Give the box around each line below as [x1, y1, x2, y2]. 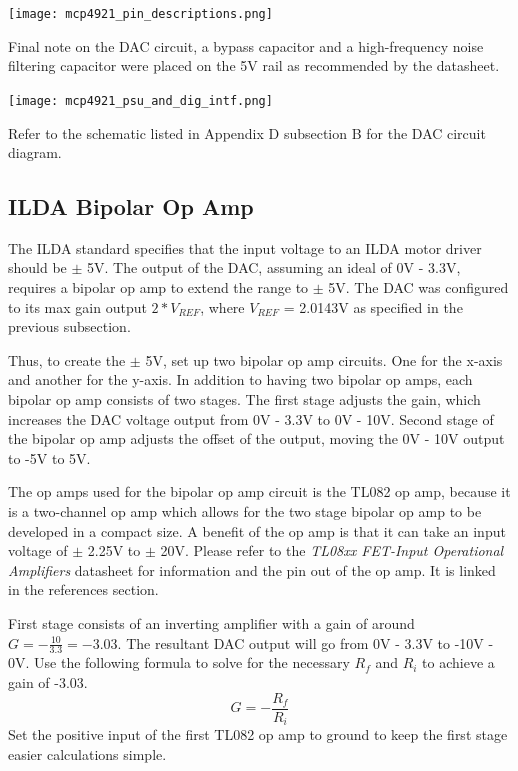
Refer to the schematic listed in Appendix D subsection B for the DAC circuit [8, 122, 486, 143]
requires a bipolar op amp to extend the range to [8, 277, 309, 298]
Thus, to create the [8, 349, 126, 370]
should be [8, 257, 67, 278]
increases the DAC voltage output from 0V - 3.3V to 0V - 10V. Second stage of [8, 408, 494, 429]
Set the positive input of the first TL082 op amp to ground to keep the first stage [8, 724, 508, 745]
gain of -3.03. [8, 672, 88, 692]
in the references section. [8, 579, 159, 600]
